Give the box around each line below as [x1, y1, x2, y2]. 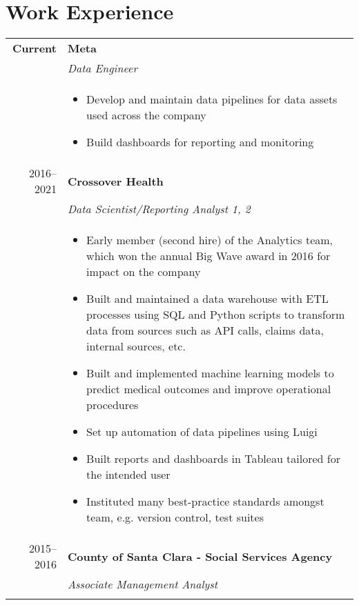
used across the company [86, 107, 206, 123]
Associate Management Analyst [67, 576, 218, 593]
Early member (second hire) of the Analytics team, [86, 232, 333, 248]
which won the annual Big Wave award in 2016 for [86, 248, 331, 264]
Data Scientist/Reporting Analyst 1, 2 [67, 201, 251, 217]
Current [12, 40, 57, 57]
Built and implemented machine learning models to [86, 365, 334, 381]
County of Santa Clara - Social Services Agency [67, 548, 333, 564]
